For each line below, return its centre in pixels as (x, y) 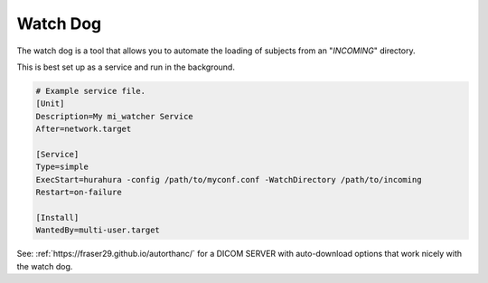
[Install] (57, 217)
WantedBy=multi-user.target (98, 230)
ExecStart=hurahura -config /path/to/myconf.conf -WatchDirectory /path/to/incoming (229, 179)
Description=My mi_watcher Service (114, 116)
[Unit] (50, 104)
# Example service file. (91, 91)
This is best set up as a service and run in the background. (126, 67)
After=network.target (84, 129)
